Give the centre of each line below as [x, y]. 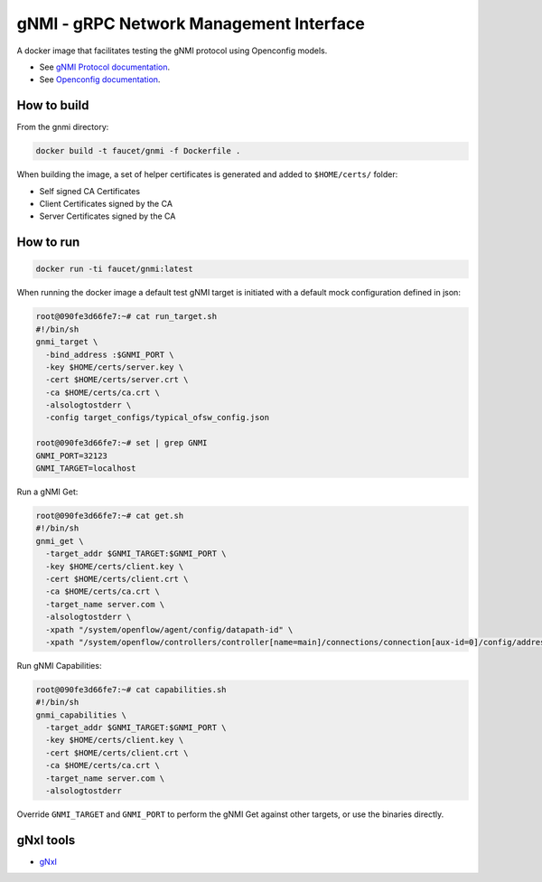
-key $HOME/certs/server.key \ [115, 367]
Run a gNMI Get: [47, 492]
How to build [53, 105]
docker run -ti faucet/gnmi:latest [114, 269]
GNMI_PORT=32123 [72, 455]
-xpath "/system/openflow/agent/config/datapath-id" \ [169, 629]
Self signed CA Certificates [89, 191]
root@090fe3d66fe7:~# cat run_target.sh [126, 317]
